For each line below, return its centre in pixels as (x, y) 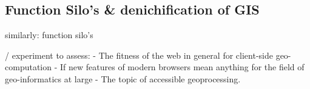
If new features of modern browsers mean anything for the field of (182, 67)
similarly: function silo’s (49, 35)
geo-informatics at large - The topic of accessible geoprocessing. (123, 78)
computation (29, 67)
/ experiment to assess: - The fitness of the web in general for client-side (139, 55)
